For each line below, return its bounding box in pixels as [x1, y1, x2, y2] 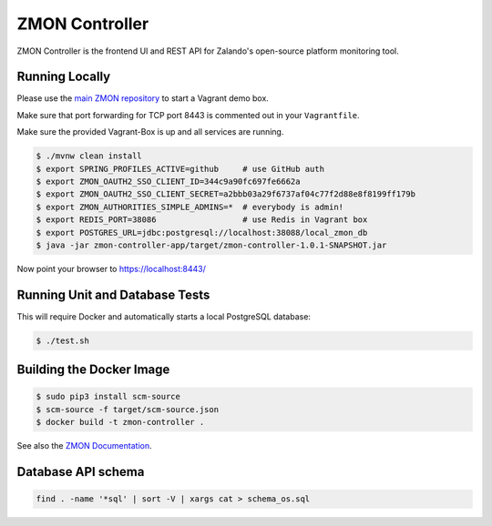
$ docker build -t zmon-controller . [36, 417, 205, 428]
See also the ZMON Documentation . [16, 440, 152, 451]
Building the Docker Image [16, 362, 170, 378]
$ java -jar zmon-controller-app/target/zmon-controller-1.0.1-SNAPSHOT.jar [36, 239, 387, 250]
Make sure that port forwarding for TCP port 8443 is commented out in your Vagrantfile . [16, 109, 360, 120]
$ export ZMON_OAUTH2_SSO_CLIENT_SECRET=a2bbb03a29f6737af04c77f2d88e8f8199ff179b [36, 189, 416, 199]
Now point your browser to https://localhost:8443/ [16, 263, 207, 274]
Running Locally [16, 69, 111, 85]
